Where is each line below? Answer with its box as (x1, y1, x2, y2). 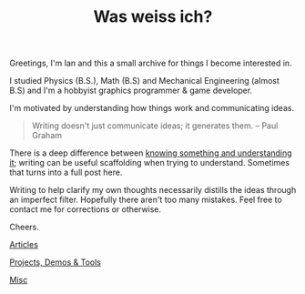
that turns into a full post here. (9, 167, 123, 178)
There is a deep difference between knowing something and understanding (9, 147, 293, 158)
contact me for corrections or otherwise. (9, 204, 162, 215)
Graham (31, 130, 62, 141)
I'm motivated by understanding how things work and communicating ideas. (9, 103, 294, 114)
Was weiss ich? (93, 6, 213, 27)
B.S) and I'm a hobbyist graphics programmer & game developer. (9, 85, 253, 96)
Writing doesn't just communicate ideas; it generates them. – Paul (31, 120, 279, 131)
